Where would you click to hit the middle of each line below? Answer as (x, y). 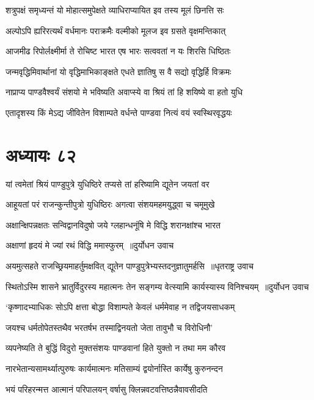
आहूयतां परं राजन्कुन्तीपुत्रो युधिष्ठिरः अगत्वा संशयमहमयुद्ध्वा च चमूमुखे (110, 204)
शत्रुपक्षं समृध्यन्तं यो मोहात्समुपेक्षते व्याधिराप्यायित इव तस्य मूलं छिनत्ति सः (115, 10)
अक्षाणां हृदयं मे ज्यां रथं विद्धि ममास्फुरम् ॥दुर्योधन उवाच (90, 245)
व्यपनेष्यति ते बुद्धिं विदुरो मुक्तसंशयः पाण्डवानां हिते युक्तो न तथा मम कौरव (116, 348)
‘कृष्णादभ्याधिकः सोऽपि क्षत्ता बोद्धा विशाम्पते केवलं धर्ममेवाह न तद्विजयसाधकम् (120, 307)
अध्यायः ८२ (41, 154)
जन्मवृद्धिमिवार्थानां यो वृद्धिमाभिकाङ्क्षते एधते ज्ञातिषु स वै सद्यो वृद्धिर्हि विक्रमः (119, 71)
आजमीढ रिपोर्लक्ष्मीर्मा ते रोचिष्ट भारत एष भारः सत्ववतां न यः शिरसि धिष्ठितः (118, 51)
